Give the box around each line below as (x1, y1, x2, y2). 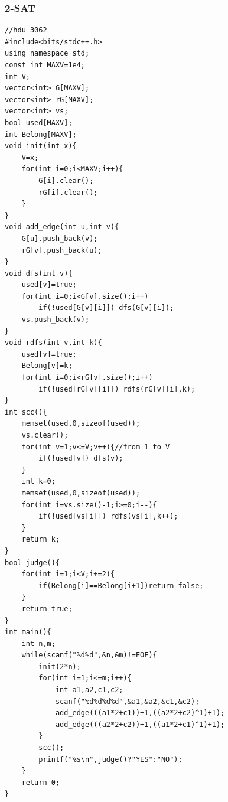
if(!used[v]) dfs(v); (38, 454, 123, 463)
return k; (21, 535, 60, 544)
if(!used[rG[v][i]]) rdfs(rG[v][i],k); (38, 384, 196, 393)
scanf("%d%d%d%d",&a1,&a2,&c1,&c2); (55, 697, 200, 706)
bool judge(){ (5, 558, 60, 567)
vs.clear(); (21, 431, 69, 439)
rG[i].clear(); (38, 188, 98, 197)
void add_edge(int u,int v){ (5, 223, 119, 232)
